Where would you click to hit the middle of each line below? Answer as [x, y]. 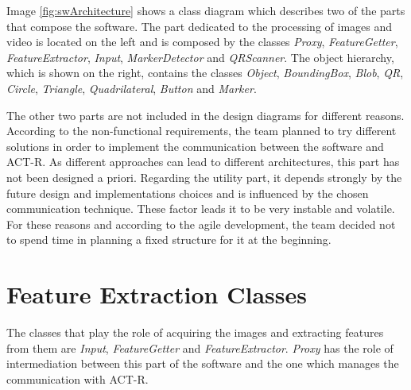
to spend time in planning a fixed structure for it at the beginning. [169, 239]
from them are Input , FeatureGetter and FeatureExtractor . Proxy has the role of [200, 348]
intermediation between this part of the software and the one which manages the [203, 363]
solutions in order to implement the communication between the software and [195, 146]
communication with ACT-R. [78, 378]
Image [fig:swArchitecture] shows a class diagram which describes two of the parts [206, 10]
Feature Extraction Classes [157, 294]
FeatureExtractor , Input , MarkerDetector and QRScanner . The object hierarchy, [200, 57]
